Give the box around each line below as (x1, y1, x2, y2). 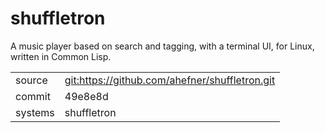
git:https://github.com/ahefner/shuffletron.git (64, 73, 276, 87)
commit (15, 89, 51, 103)
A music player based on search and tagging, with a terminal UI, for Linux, (10, 40, 315, 52)
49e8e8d (64, 89, 109, 103)
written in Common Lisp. (10, 50, 112, 62)
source (15, 73, 48, 87)
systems (15, 105, 55, 119)
